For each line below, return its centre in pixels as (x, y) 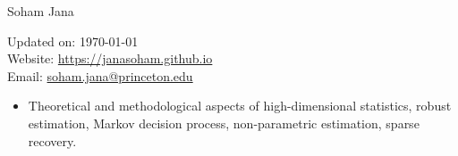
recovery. (52, 140)
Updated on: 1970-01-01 (73, 41)
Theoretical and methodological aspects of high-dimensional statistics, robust (240, 106)
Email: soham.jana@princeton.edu (100, 75)
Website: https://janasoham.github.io (110, 58)
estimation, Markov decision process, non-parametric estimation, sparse (224, 123)
